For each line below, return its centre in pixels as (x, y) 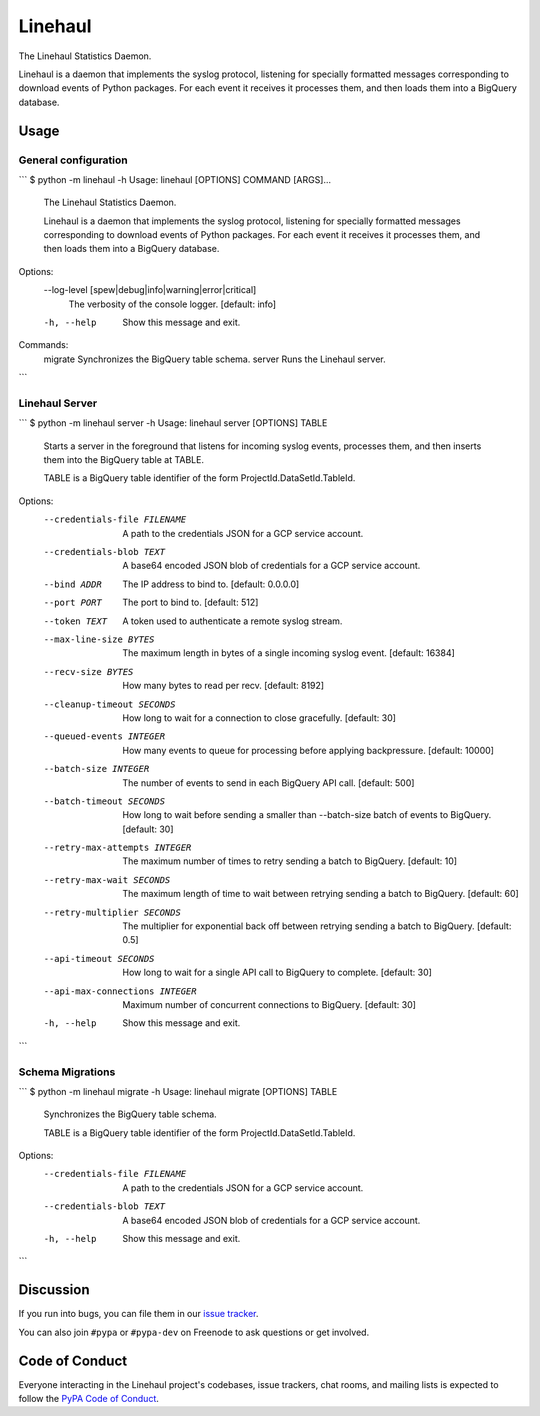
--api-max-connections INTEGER (120, 991)
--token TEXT (75, 621)
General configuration (73, 160)
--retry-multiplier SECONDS (112, 912)
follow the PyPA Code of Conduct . (89, 1399)
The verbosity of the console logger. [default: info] (172, 304)
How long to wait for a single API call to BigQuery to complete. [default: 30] (277, 972)
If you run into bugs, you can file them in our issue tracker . (138, 1314)
